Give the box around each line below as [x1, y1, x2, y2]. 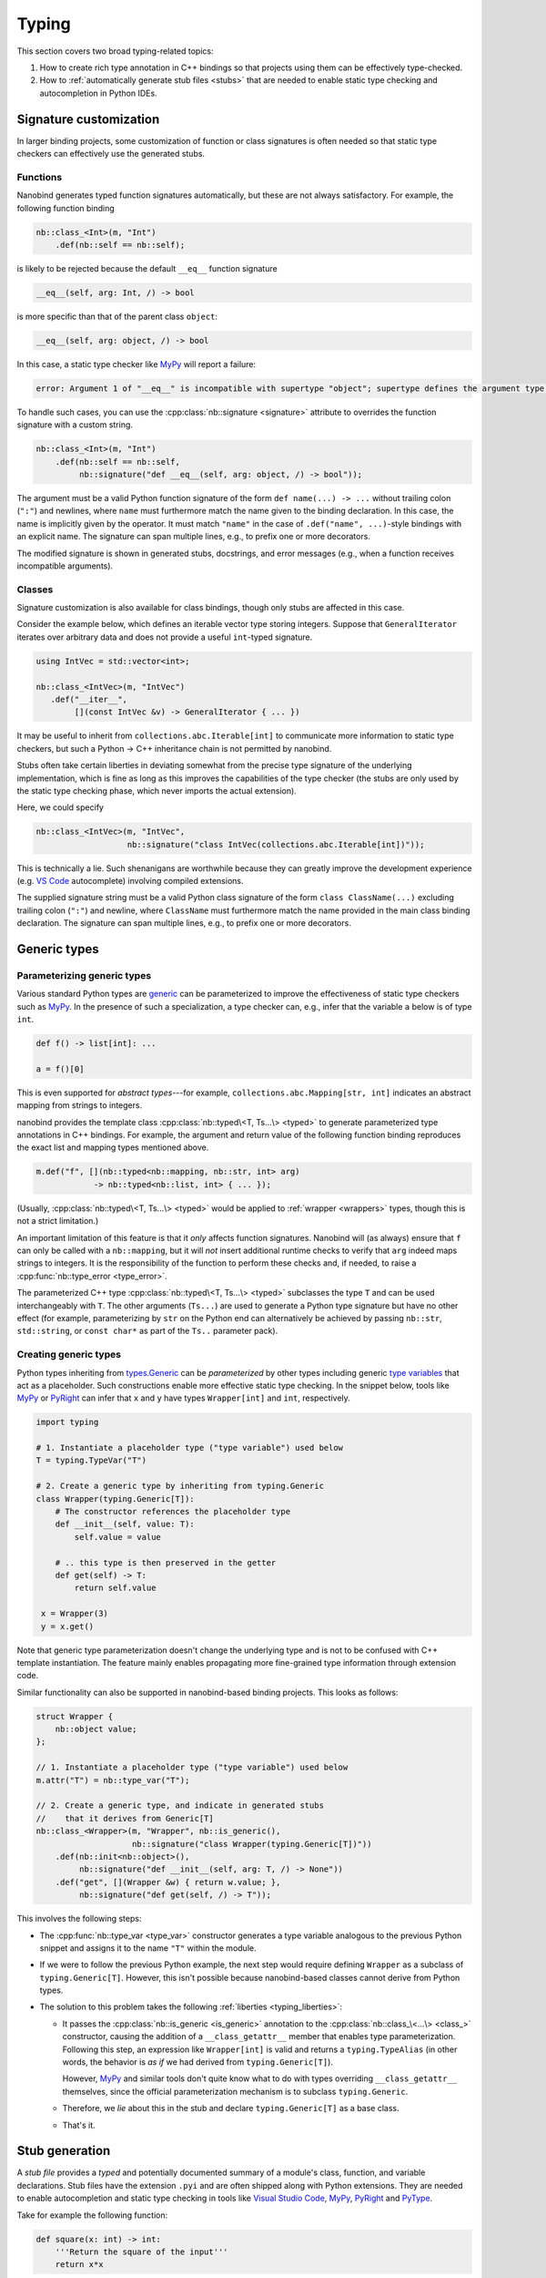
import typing [35, 1417, 99, 1428]
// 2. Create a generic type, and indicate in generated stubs [35, 1801, 325, 1811]
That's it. [62, 2119, 96, 2130]
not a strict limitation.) [16, 1216, 99, 1226]
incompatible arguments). [16, 560, 114, 571]
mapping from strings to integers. [16, 1100, 143, 1111]
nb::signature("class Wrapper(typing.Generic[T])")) [132, 1839, 372, 1849]
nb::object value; [55, 1724, 137, 1735]
